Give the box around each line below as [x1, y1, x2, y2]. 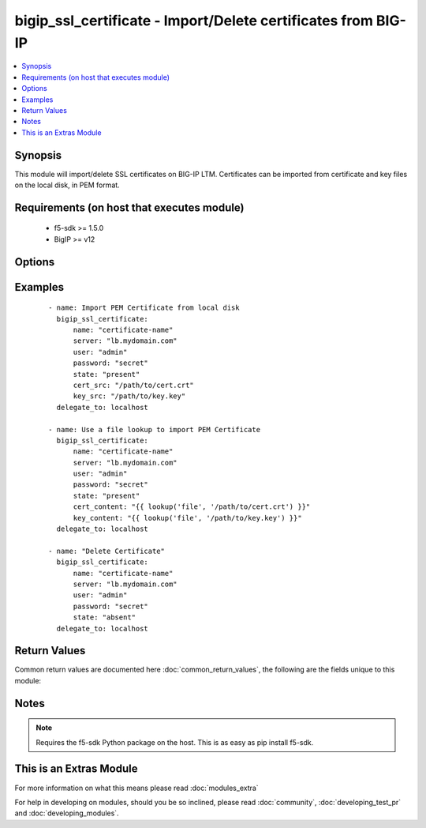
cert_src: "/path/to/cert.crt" [73, 380, 195, 390]
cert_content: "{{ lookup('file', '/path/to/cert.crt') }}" [73, 502, 311, 511]
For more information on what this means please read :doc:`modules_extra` [14, 783, 260, 792]
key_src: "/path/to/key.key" [73, 392, 186, 401]
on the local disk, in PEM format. [14, 180, 120, 190]
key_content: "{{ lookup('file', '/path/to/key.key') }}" [73, 514, 303, 522]
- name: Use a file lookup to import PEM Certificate [48, 425, 260, 434]
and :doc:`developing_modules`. [14, 808, 119, 818]
